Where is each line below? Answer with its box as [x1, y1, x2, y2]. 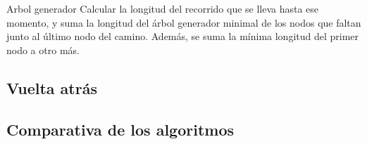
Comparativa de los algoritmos [6, 118, 234, 140]
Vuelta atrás [6, 77, 97, 98]
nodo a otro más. [6, 42, 80, 57]
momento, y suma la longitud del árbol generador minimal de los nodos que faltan [6, 15, 361, 30]
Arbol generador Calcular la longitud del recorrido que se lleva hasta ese [6, 1, 319, 15]
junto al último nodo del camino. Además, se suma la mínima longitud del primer [6, 29, 359, 44]
